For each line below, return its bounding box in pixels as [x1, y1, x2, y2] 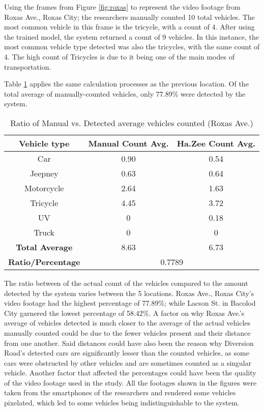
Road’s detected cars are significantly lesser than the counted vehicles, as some [4, 347, 249, 358]
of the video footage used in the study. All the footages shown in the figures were [4, 377, 257, 388]
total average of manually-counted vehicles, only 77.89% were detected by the [4, 88, 246, 99]
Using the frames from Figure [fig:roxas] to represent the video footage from [4, 2, 241, 12]
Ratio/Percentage [8, 255, 80, 268]
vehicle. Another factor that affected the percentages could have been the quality [4, 367, 256, 378]
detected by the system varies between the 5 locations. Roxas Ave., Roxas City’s [4, 287, 254, 298]
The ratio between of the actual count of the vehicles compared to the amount [4, 277, 248, 288]
